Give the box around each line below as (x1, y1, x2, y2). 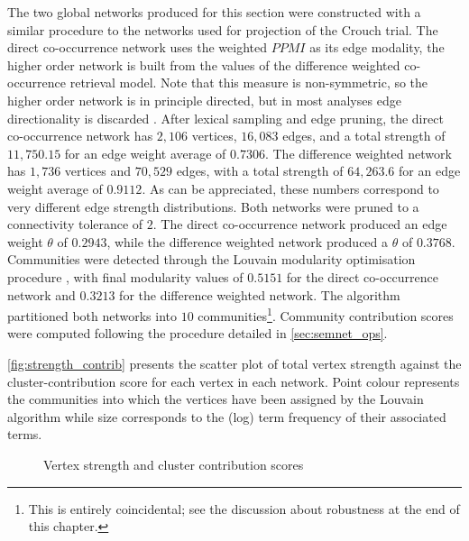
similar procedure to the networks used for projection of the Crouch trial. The (7, 20, 438, 39)
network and (7, 285, 76, 304)
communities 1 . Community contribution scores (198, 304, 454, 325)
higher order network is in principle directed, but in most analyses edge (7, 90, 401, 109)
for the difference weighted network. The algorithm (119, 285, 400, 304)
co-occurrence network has (7, 126, 153, 145)
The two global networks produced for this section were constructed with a (7, 3, 421, 21)
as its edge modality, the (309, 38, 445, 57)
